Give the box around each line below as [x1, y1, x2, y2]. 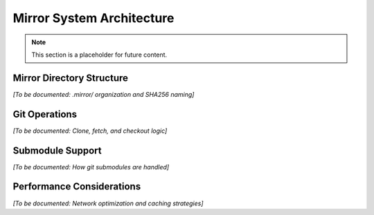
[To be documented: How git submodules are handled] [12, 162, 170, 171]
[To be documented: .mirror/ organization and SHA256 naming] [12, 90, 195, 98]
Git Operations [12, 108, 78, 120]
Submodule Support [12, 144, 102, 156]
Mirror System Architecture [12, 10, 175, 26]
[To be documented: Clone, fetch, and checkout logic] [12, 127, 168, 135]
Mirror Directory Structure [12, 72, 128, 84]
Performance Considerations [12, 180, 141, 193]
